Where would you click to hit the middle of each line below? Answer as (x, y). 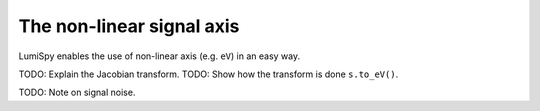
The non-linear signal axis (129, 26)
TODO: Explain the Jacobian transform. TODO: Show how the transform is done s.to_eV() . (208, 74)
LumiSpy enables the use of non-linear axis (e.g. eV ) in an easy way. (159, 56)
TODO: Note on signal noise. (77, 92)
